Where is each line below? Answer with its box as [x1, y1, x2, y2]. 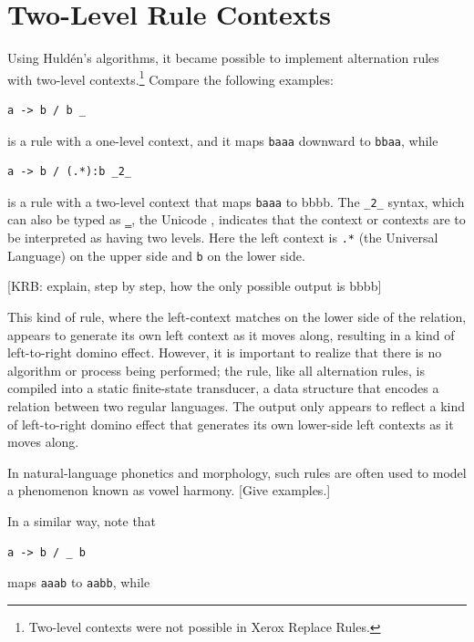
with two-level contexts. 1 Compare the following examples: [7, 67, 334, 88]
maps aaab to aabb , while [7, 573, 150, 592]
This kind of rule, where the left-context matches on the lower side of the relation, [7, 306, 467, 326]
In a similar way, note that [7, 511, 157, 530]
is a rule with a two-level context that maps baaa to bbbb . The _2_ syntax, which [7, 192, 465, 211]
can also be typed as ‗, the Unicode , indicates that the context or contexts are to [7, 210, 466, 229]
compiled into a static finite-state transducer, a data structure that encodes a [7, 378, 439, 398]
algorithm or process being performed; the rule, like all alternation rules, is [7, 360, 425, 379]
